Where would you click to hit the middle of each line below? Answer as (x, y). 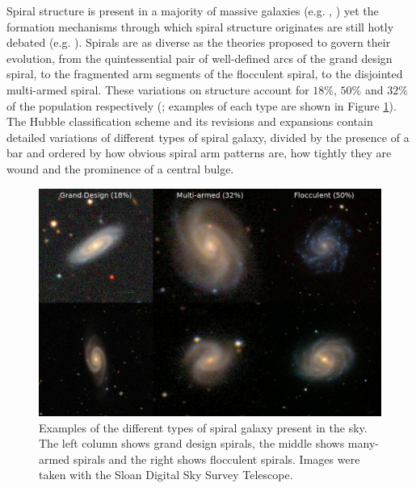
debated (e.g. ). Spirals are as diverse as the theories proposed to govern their (199, 42)
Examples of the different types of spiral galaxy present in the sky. (203, 427)
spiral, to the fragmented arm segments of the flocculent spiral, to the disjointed (205, 74)
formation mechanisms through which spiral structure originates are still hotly (200, 26)
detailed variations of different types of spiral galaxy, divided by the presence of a (208, 137)
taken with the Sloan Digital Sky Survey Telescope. (166, 475)
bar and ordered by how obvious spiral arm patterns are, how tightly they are (199, 153)
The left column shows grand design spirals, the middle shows (192, 443)
